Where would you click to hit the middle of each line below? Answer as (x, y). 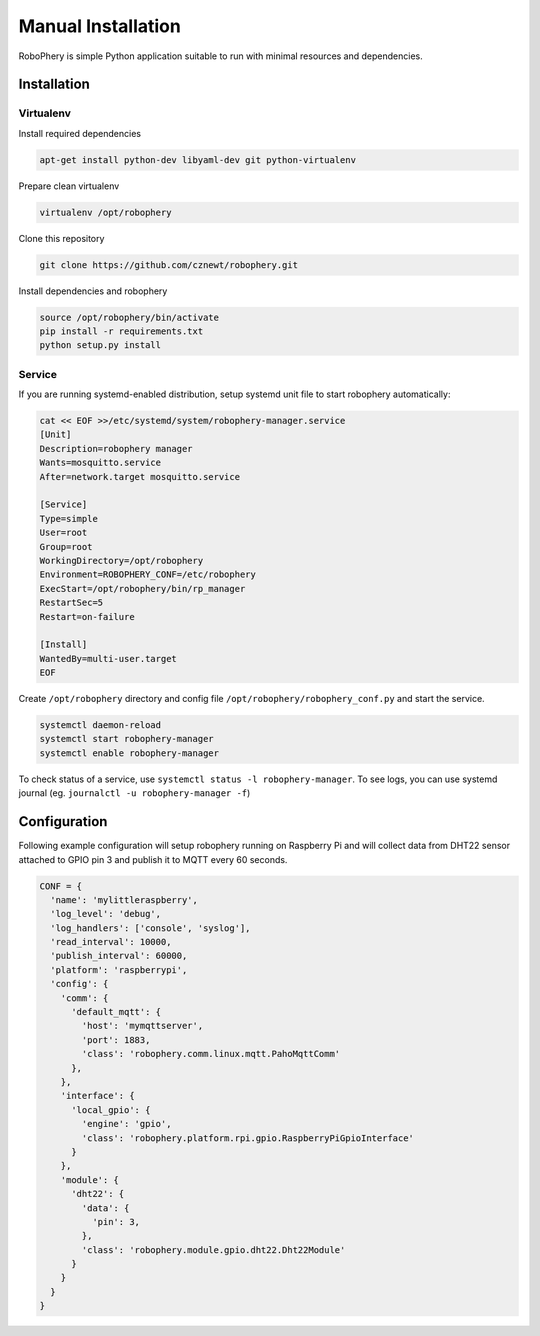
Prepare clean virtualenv (69, 186)
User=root (63, 533)
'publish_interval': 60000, (119, 956)
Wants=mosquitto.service (100, 463)
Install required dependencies (80, 133)
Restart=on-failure (87, 616)
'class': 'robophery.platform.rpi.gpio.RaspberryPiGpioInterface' (248, 1138)
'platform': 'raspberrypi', (119, 969)
